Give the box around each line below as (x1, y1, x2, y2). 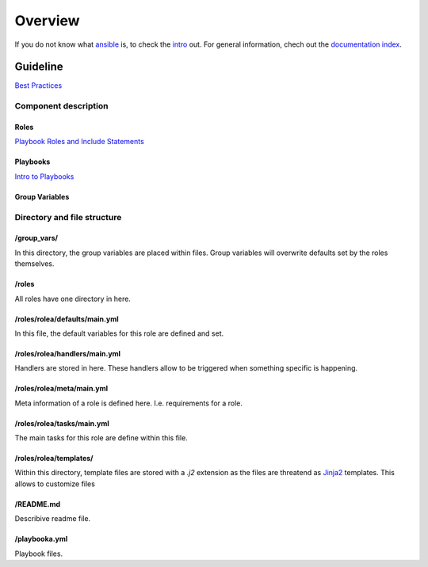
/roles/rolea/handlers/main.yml (14, 348, 121, 358)
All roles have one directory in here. (14, 294, 131, 303)
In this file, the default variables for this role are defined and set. (14, 329, 224, 338)
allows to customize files (14, 479, 95, 489)
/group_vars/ (14, 234, 59, 243)
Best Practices (14, 81, 63, 90)
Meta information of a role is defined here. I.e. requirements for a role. (14, 398, 243, 408)
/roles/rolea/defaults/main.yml (14, 314, 119, 324)
